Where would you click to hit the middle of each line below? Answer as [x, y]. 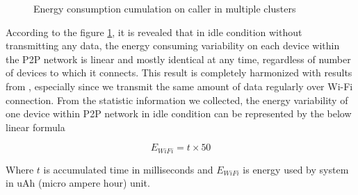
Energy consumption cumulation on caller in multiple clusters [165, 8]
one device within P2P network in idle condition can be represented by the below [179, 113]
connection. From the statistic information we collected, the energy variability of [177, 100]
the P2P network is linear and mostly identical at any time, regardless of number [178, 59]
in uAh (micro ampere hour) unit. [78, 183]
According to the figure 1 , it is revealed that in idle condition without [154, 32]
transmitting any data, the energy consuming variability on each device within [173, 45]
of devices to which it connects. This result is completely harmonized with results [179, 73]
